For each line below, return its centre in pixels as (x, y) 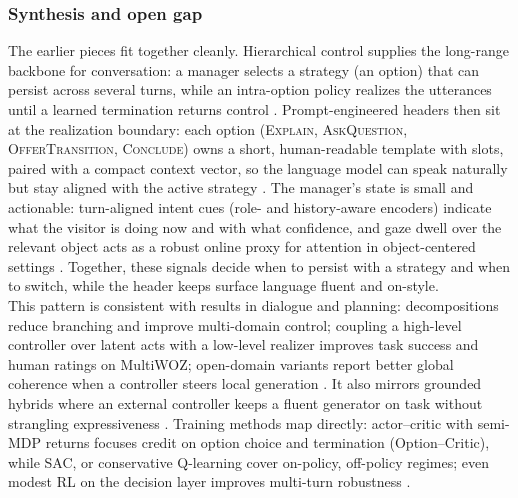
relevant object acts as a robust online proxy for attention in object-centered (242, 246)
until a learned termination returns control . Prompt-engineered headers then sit (254, 109)
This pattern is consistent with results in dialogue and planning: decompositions (253, 304)
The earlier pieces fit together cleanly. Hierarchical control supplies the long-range (258, 50)
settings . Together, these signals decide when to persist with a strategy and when (259, 265)
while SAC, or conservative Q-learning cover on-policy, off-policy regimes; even (248, 461)
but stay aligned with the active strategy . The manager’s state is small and (241, 187)
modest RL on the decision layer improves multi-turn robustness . (209, 481)
